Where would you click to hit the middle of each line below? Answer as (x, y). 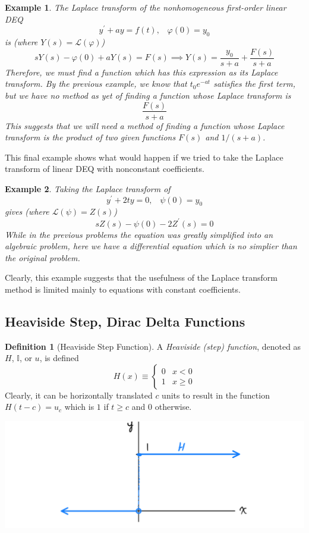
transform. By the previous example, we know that (96, 84)
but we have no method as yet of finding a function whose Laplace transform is (148, 95)
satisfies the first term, (254, 84)
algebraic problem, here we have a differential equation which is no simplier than (151, 246)
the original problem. (42, 257)
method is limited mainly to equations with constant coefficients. (123, 289)
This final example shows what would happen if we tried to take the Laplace (144, 157)
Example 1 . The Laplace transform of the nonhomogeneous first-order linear (146, 7)
